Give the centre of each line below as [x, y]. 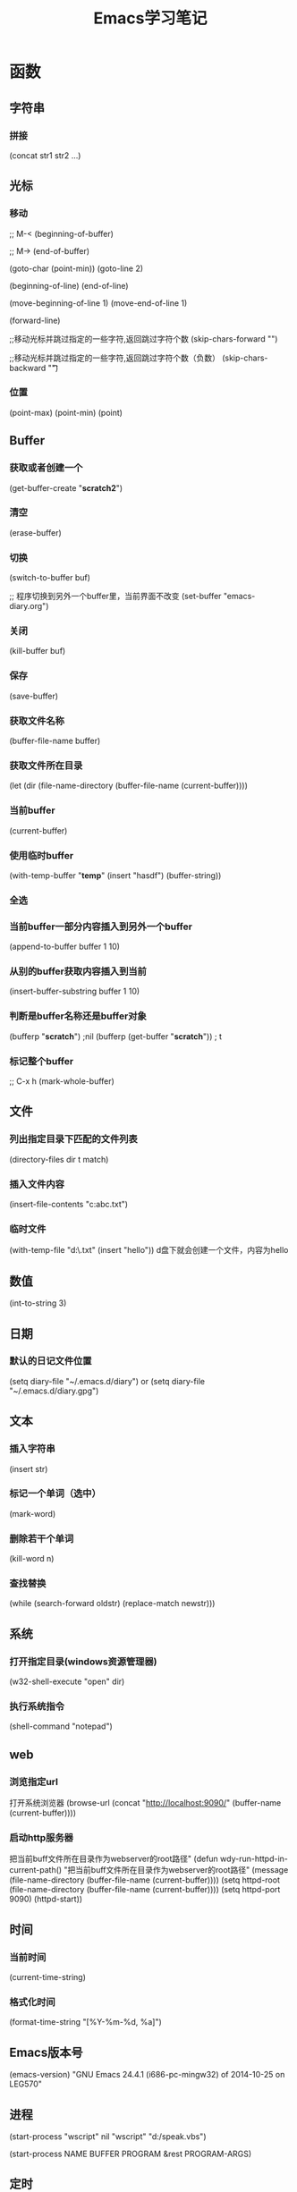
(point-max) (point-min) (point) [66, 412]
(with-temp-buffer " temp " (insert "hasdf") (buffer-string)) [115, 875]
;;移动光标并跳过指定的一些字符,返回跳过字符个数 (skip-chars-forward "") [144, 339]
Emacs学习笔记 [150, 18]
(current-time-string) [48, 1977]
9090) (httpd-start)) [46, 1899]
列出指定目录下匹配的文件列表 [74, 1139]
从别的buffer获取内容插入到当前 [78, 971]
